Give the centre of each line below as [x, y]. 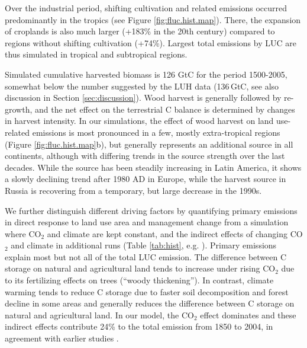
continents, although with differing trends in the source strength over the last [145, 156]
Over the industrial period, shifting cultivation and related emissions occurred [146, 8]
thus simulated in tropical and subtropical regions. [96, 54]
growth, [19, 109]
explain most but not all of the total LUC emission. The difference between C [146, 256]
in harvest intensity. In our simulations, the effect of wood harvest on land [139, 121]
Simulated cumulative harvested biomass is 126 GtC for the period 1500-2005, [146, 74]
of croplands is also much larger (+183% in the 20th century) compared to [140, 31]
